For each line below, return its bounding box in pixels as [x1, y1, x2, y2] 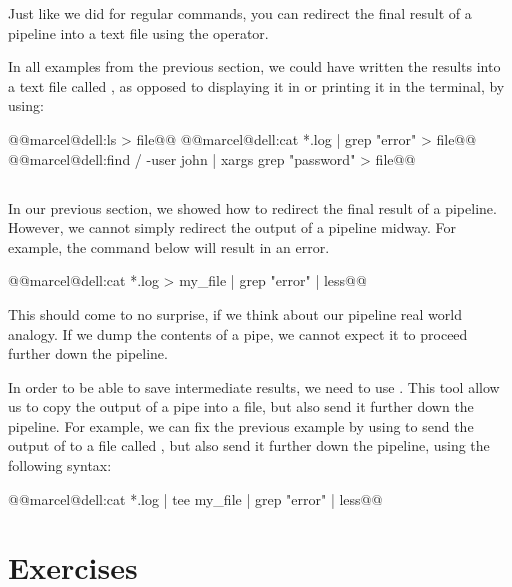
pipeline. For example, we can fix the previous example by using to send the [8, 415, 474, 436]
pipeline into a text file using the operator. [8, 22, 269, 43]
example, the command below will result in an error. [8, 236, 330, 257]
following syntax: [8, 455, 112, 476]
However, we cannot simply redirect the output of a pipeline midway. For [8, 217, 457, 238]
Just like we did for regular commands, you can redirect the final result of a [8, 3, 472, 23]
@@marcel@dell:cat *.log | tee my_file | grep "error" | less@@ [8, 488, 383, 509]
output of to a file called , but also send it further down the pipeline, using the [8, 435, 490, 456]
